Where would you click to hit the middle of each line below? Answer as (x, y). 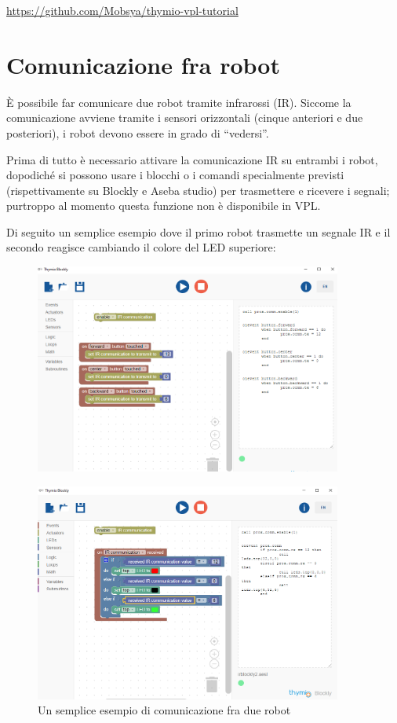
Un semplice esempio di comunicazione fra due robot (164, 710)
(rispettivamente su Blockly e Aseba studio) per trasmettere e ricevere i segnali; (198, 190)
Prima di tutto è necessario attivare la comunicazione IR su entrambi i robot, (192, 159)
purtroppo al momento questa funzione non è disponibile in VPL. (164, 206)
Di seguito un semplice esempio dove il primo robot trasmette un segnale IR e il (198, 231)
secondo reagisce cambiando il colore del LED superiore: (141, 247)
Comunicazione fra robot (143, 64)
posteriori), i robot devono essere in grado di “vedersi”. (138, 132)
